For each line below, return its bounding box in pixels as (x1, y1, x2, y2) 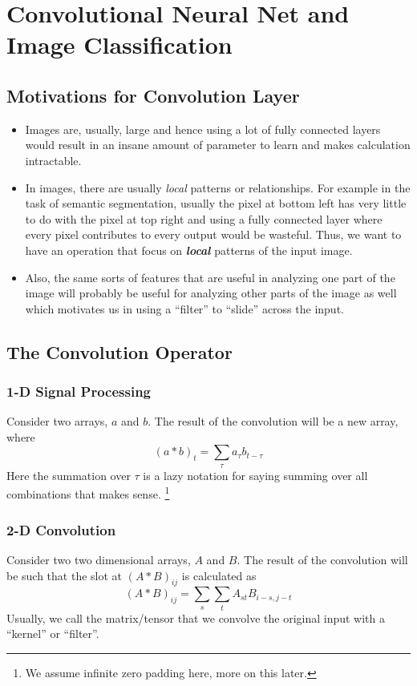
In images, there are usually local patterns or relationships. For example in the (25, 179, 411, 196)
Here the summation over (6, 466, 131, 483)
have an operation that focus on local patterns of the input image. (25, 241, 353, 258)
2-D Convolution (6, 519, 116, 539)
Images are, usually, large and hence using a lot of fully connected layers (25, 120, 381, 137)
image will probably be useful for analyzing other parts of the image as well (25, 284, 397, 301)
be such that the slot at (6, 567, 123, 583)
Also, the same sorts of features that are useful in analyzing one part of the (25, 268, 395, 285)
